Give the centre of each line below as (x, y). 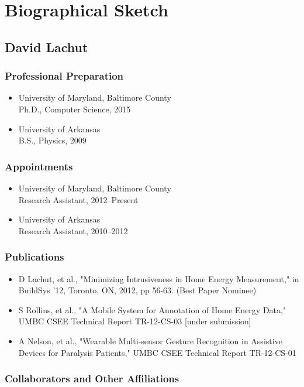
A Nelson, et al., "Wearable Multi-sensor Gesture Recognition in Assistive (150, 340)
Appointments (39, 166)
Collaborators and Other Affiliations (92, 379)
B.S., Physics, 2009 (52, 140)
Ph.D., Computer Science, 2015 (75, 109)
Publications (34, 257)
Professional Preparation (64, 76)
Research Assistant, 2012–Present (78, 199)
